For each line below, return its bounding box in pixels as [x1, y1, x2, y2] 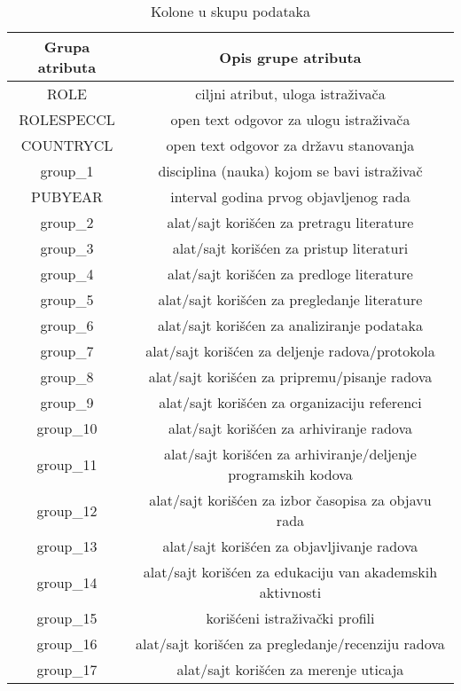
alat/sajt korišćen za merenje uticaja [176, 659, 404, 679]
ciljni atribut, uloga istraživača [195, 83, 386, 104]
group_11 [36, 453, 98, 475]
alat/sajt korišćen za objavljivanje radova [162, 536, 418, 556]
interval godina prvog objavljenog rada [170, 186, 410, 207]
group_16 [36, 633, 98, 654]
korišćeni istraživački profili [206, 608, 375, 628]
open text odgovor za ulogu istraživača [170, 109, 410, 130]
